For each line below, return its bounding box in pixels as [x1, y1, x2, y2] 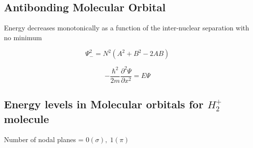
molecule [4, 111, 49, 126]
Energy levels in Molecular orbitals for [4, 97, 203, 112]
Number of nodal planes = [4, 134, 84, 144]
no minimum [4, 32, 42, 42]
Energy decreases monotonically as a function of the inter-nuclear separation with [4, 23, 250, 33]
